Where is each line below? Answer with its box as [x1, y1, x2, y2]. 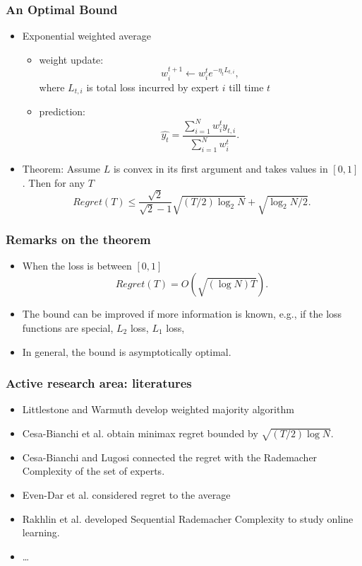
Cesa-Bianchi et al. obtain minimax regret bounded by [22, 425, 258, 440]
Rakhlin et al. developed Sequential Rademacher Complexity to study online [22, 511, 354, 526]
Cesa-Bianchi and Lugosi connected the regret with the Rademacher [22, 449, 318, 464]
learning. [22, 525, 60, 540]
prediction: [39, 104, 85, 119]
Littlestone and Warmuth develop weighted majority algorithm [22, 402, 294, 417]
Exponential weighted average [22, 28, 152, 43]
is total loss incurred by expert [86, 79, 219, 94]
